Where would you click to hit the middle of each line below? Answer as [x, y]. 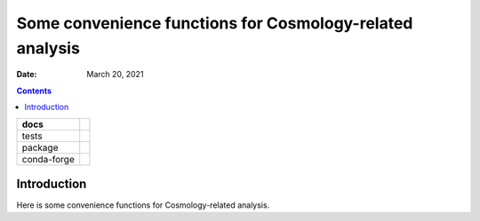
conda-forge [48, 159]
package [40, 147]
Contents [34, 91]
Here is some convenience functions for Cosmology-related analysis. [143, 205]
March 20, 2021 [115, 75]
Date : [27, 75]
